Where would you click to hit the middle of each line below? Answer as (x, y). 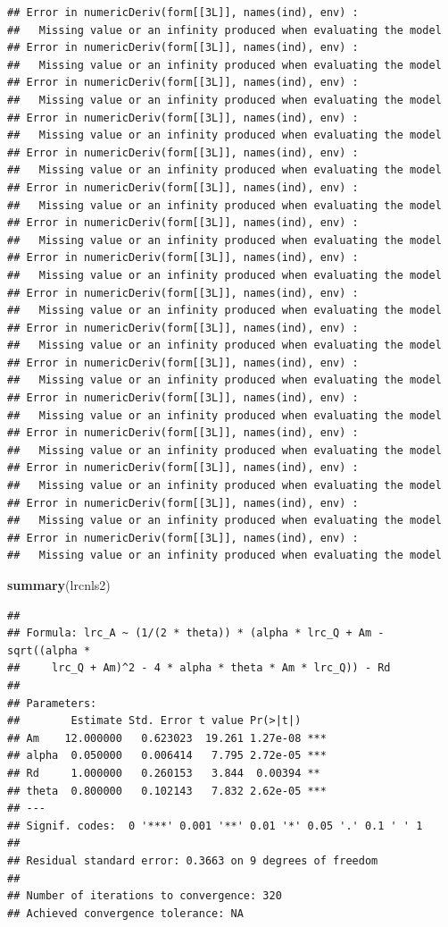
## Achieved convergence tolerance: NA (125, 913)
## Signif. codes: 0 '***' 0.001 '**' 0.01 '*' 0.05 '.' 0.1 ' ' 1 (215, 826)
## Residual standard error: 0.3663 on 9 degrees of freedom (193, 860)
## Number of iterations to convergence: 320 (145, 896)
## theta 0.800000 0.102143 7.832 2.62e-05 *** (167, 791)
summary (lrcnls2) (59, 585)
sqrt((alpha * (49, 650)
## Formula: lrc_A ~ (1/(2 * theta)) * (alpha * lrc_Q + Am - (196, 633)
